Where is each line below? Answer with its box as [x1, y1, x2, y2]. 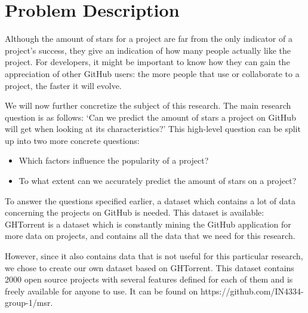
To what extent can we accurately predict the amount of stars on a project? [19, 174, 297, 187]
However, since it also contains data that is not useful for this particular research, [5, 250, 303, 262]
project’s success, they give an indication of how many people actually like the [5, 44, 291, 56]
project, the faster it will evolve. [5, 79, 122, 91]
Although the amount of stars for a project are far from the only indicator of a [5, 32, 292, 45]
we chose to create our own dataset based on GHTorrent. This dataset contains [5, 261, 294, 274]
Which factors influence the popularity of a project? [19, 154, 209, 167]
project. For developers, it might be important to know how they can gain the [5, 56, 290, 68]
